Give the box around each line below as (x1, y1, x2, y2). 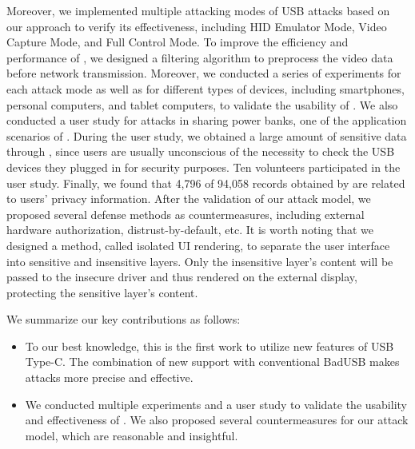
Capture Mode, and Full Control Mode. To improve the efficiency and (6, 34, 349, 50)
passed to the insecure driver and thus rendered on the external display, (6, 268, 357, 285)
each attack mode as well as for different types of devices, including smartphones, (6, 80, 405, 97)
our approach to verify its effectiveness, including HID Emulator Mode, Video (6, 18, 387, 34)
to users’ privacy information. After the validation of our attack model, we (6, 190, 371, 207)
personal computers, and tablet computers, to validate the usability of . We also (6, 96, 398, 113)
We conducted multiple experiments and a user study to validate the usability (25, 395, 407, 412)
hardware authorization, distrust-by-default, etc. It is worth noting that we (6, 221, 373, 238)
